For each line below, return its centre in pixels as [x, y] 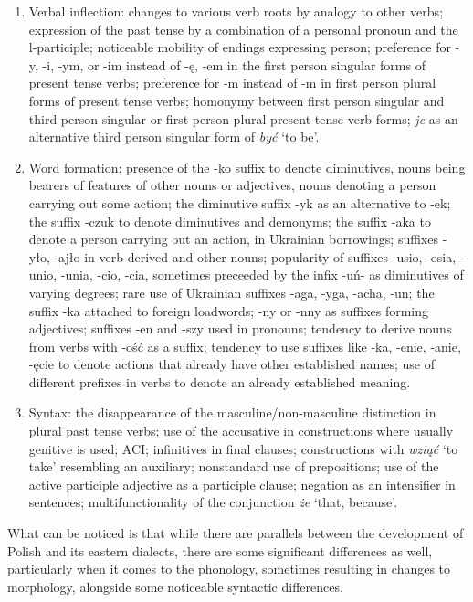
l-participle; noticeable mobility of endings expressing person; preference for [240, 47]
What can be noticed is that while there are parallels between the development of [236, 533]
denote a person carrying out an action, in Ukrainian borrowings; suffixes [233, 239]
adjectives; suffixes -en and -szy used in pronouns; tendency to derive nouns [240, 328]
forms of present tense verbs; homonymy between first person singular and [236, 100]
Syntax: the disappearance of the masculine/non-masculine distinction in [232, 412]
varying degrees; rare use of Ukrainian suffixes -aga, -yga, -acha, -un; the [231, 292]
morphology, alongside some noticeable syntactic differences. [175, 586]
